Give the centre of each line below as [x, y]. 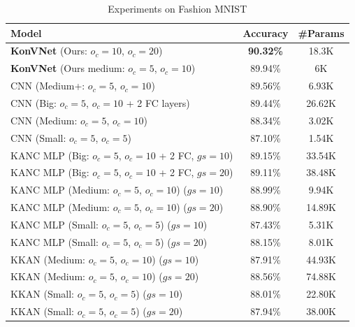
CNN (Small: [38, 137]
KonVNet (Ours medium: [68, 68]
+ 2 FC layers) [158, 102]
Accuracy [266, 32]
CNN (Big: [34, 102]
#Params [321, 32]
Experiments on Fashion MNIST [177, 8]
